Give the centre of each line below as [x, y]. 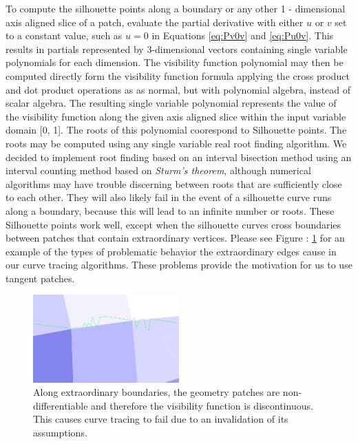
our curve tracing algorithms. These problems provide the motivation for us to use [179, 265]
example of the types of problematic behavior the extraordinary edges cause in [171, 251]
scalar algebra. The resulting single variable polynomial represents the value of [171, 103]
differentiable [61, 405]
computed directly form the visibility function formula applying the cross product [178, 75]
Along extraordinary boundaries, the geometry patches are [157, 392]
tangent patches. [40, 278]
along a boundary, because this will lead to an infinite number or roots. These [170, 210]
